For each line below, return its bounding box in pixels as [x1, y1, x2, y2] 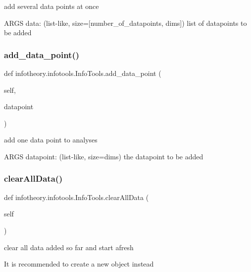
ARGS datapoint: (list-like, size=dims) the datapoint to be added [4, 151, 203, 161]
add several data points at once [4, 1, 99, 11]
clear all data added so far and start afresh [4, 242, 134, 252]
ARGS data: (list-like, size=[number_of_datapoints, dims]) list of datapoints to [4, 17, 247, 28]
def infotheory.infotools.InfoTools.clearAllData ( [4, 192, 149, 202]
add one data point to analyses [4, 135, 98, 145]
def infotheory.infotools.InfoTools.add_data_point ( [4, 68, 161, 78]
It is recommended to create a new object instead [4, 259, 154, 269]
